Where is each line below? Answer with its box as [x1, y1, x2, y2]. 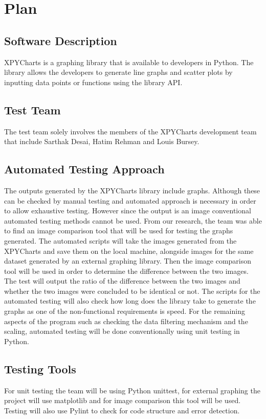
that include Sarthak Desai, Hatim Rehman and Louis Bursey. [4, 136, 199, 147]
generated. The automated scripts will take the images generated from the [4, 235, 237, 246]
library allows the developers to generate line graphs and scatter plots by [4, 67, 233, 77]
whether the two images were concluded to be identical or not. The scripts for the [4, 285, 260, 296]
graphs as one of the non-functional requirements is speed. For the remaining [4, 306, 245, 316]
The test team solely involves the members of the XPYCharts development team [4, 126, 257, 136]
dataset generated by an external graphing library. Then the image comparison [4, 255, 252, 266]
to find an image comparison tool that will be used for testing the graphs [4, 225, 233, 236]
